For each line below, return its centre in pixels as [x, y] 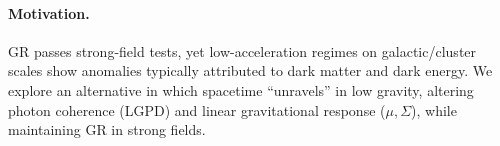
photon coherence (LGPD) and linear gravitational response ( [197, 109]
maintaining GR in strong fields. [107, 129]
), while [434, 109]
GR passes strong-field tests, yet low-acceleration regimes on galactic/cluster [242, 50]
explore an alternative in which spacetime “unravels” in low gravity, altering [241, 89]
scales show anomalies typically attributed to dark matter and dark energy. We [250, 70]
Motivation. [49, 12]
